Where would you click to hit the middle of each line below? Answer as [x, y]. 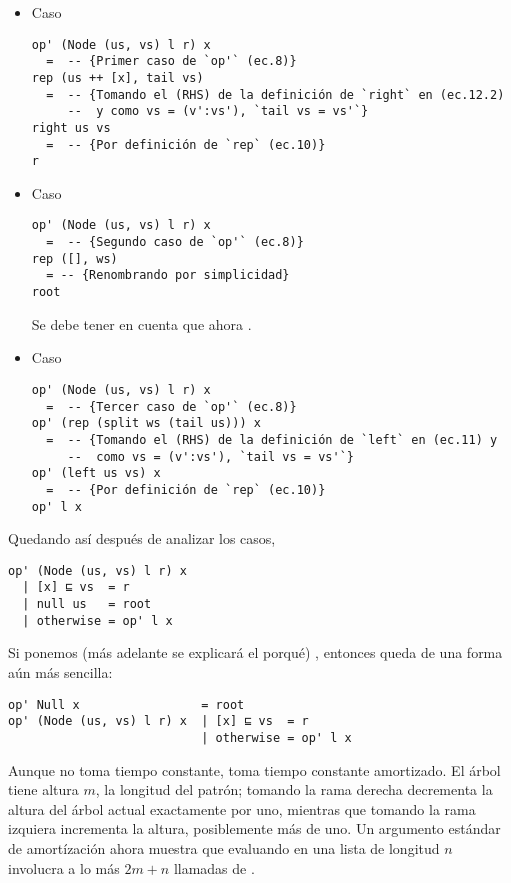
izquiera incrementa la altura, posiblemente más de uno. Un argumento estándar [254, 828]
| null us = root [87, 604]
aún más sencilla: [60, 671]
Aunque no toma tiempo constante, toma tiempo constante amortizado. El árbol [254, 769]
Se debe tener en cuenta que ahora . [141, 323]
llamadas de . [214, 867]
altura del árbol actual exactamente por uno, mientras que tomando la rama [242, 808]
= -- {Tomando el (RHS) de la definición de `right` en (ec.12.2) [275, 94]
